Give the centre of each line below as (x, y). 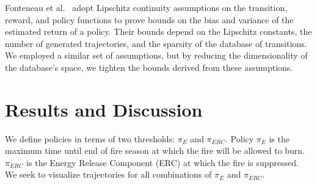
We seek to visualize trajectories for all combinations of (108, 174)
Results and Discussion (104, 109)
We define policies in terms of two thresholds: (90, 138)
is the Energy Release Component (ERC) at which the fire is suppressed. (162, 162)
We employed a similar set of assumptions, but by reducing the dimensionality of (156, 55)
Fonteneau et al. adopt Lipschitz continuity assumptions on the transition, (146, 7)
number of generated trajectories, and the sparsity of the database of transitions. (156, 43)
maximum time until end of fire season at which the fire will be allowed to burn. (155, 151)
